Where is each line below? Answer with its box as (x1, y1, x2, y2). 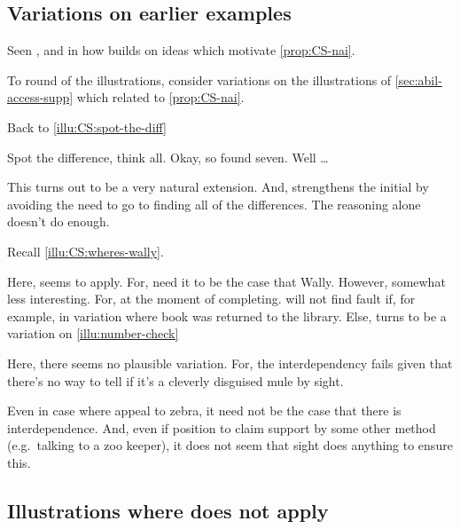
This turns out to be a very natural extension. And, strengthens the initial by (7, 178, 429, 196)
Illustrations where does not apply (7, 496, 329, 524)
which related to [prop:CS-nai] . (76, 88, 245, 107)
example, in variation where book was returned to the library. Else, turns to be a (7, 306, 447, 325)
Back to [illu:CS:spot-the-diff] (7, 117, 167, 136)
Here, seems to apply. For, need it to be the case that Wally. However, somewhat (7, 272, 446, 290)
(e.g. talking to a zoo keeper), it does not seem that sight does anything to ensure (7, 436, 453, 454)
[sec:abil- (394, 70, 442, 89)
